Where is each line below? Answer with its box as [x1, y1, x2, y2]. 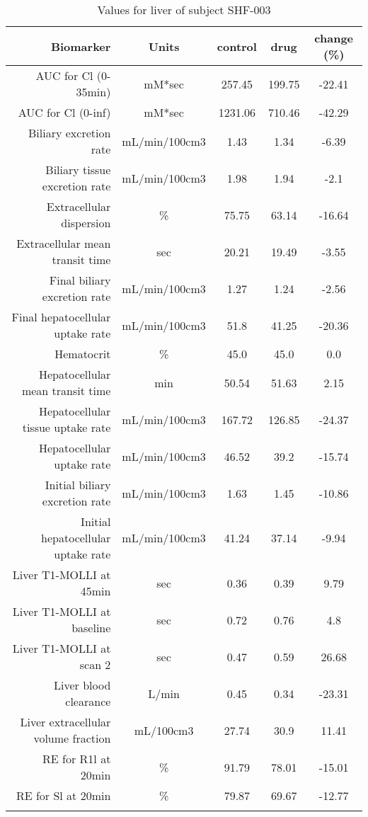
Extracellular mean [16, 235, 111, 251]
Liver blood [54, 677, 111, 693]
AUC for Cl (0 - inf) [18, 104, 111, 120]
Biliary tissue [45, 161, 111, 178]
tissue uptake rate [22, 419, 111, 435]
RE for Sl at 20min [16, 787, 111, 804]
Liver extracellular [20, 714, 111, 730]
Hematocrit [54, 345, 111, 362]
